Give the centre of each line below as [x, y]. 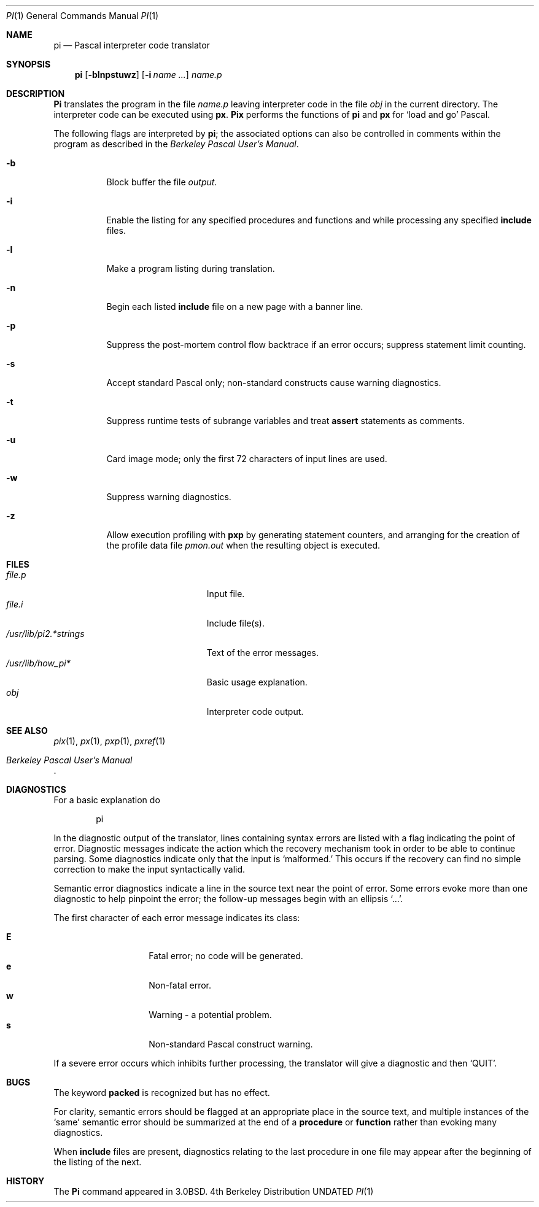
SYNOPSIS [29, 64]
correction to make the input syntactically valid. [149, 869]
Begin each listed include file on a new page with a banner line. [235, 307]
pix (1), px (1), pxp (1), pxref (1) [110, 741]
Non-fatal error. [180, 985]
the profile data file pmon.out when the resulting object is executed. [243, 545]
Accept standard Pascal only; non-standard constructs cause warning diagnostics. [274, 383]
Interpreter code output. [255, 711]
